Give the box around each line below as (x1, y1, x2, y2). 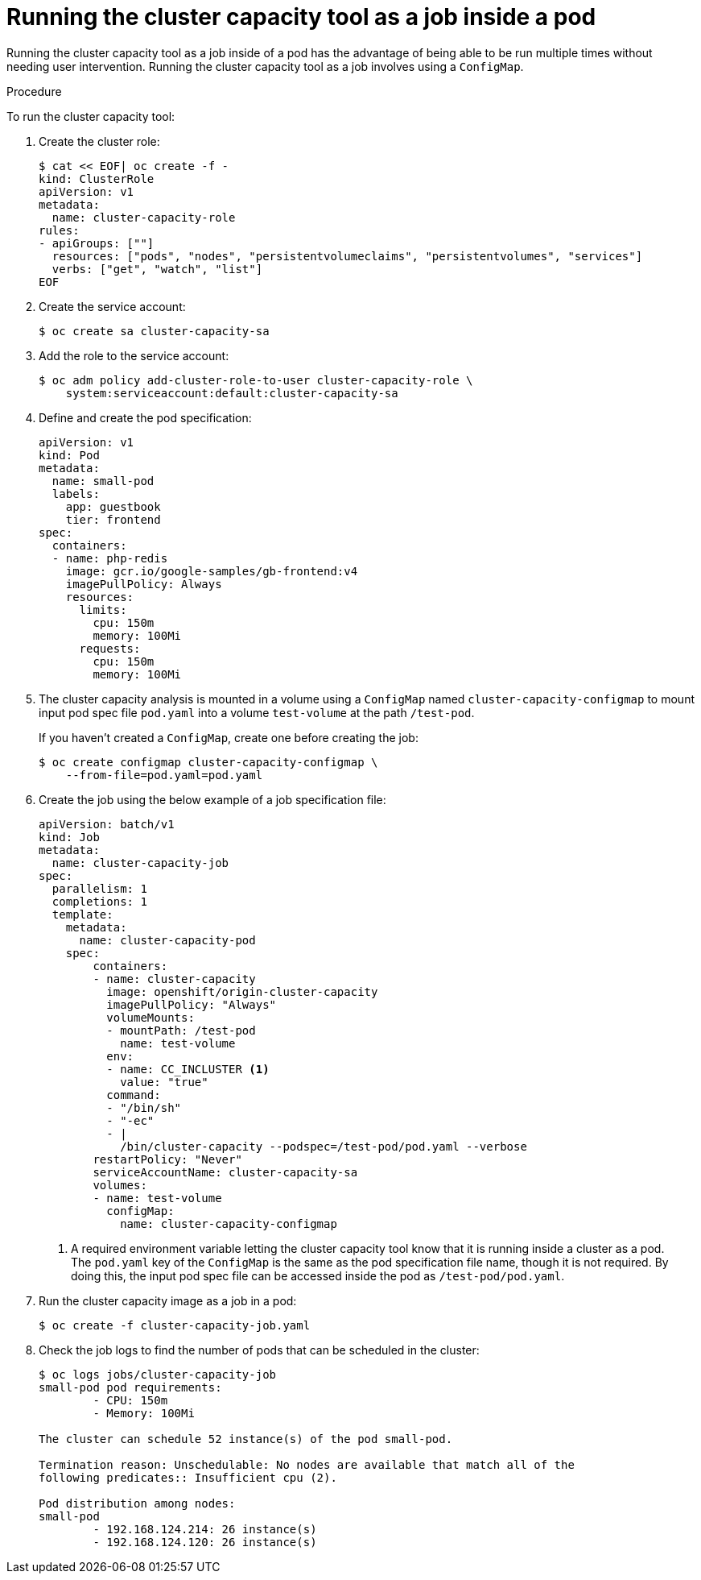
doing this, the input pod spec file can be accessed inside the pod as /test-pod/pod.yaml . (71, 1268, 565, 1283)
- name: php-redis (52, 551, 168, 565)
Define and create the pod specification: (39, 410, 252, 425)
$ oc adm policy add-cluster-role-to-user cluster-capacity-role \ (39, 373, 473, 387)
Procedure (6, 84, 62, 98)
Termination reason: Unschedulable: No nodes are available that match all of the (39, 1458, 575, 1471)
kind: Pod (39, 448, 100, 462)
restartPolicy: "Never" (93, 1152, 242, 1166)
